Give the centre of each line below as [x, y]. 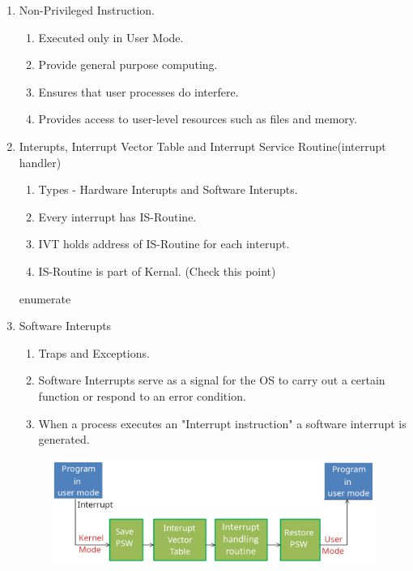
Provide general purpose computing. [128, 64]
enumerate [45, 298]
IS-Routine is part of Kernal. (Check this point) [157, 270]
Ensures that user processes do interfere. [138, 91]
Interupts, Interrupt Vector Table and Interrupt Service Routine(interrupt [202, 146]
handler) [40, 162]
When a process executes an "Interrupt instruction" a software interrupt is [222, 423]
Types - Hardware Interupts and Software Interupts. [168, 189]
